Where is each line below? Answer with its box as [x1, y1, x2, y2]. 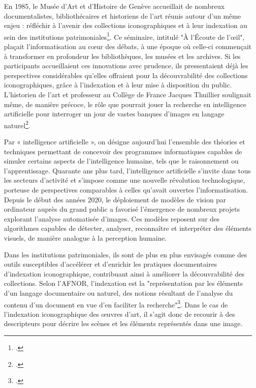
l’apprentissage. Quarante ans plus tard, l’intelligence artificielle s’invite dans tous [4, 165, 251, 175]
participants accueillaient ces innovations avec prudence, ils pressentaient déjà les [4, 60, 249, 71]
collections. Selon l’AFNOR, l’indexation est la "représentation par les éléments [4, 278, 243, 288]
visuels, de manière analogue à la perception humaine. [4, 232, 167, 243]
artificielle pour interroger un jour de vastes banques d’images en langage [4, 109, 224, 119]
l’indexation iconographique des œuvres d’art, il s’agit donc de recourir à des [4, 308, 235, 319]
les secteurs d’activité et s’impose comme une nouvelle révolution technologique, [4, 175, 245, 185]
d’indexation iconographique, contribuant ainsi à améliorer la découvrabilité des [4, 268, 245, 278]
